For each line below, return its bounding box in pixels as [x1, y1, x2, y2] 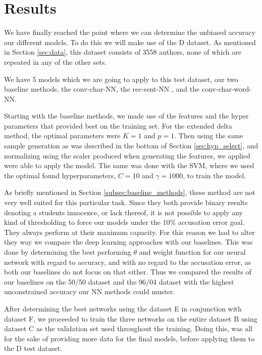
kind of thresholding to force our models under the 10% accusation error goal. [4, 217, 245, 227]
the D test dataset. [4, 343, 63, 353]
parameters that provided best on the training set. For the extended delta [4, 120, 232, 131]
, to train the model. [183, 170, 246, 180]
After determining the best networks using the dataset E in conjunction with [4, 303, 242, 313]
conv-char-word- [201, 84, 251, 94]
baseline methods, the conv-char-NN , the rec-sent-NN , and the [4, 84, 200, 94]
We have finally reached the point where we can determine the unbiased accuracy [4, 27, 255, 37]
